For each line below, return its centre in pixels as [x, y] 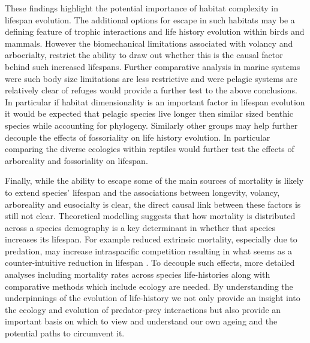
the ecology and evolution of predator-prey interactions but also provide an [143, 309]
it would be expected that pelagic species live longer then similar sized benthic [149, 113]
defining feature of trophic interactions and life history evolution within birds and [155, 31]
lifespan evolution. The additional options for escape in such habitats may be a [150, 19]
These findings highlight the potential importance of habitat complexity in [142, 8]
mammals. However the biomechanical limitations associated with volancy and [149, 43]
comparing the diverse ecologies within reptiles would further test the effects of [150, 149]
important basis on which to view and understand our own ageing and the [141, 321]
